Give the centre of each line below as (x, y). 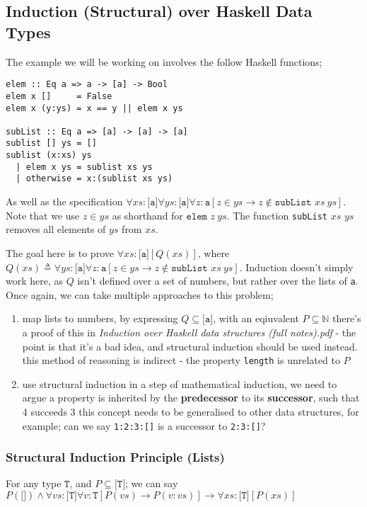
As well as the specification (64, 201)
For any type (34, 483)
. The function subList (277, 215)
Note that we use (43, 215)
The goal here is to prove (60, 252)
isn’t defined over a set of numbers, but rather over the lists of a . (218, 281)
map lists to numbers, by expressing (100, 318)
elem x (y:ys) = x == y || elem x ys (94, 108)
